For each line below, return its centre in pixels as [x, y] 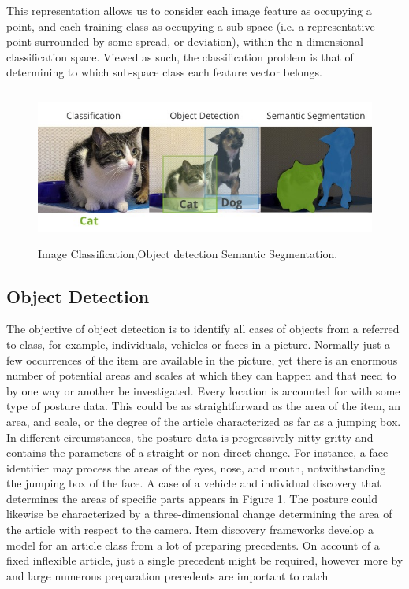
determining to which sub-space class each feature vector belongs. [165, 72]
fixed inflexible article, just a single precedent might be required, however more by [205, 560]
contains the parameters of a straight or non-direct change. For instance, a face [197, 452]
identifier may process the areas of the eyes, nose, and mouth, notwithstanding [196, 467]
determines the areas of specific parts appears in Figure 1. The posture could [192, 498]
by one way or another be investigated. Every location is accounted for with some [203, 390]
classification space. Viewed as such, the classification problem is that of [180, 56]
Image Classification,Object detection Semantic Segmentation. [188, 253]
